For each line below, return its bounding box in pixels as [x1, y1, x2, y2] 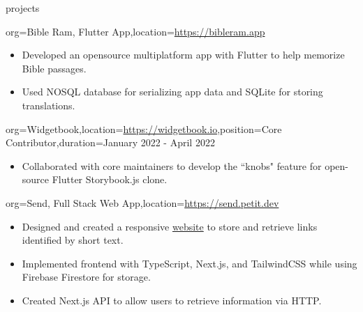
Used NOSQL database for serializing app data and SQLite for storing [22, 84, 323, 99]
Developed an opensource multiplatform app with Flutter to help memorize [22, 47, 345, 62]
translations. [22, 97, 75, 112]
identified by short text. [22, 233, 124, 247]
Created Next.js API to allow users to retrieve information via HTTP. [22, 292, 322, 307]
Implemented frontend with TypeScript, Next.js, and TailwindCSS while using [22, 256, 357, 270]
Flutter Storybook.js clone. [52, 172, 168, 187]
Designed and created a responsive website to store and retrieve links [22, 219, 318, 233]
